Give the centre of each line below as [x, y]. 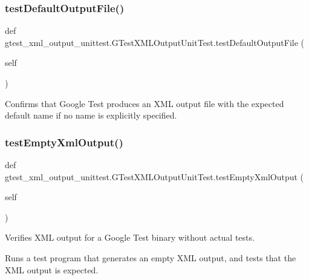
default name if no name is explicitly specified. [91, 115]
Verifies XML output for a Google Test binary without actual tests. [130, 237]
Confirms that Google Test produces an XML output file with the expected [145, 103]
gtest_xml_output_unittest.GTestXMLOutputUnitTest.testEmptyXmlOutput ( [154, 176]
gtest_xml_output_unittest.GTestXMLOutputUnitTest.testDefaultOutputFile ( [155, 42]
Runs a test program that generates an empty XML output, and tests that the [151, 257]
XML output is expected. [52, 269]
